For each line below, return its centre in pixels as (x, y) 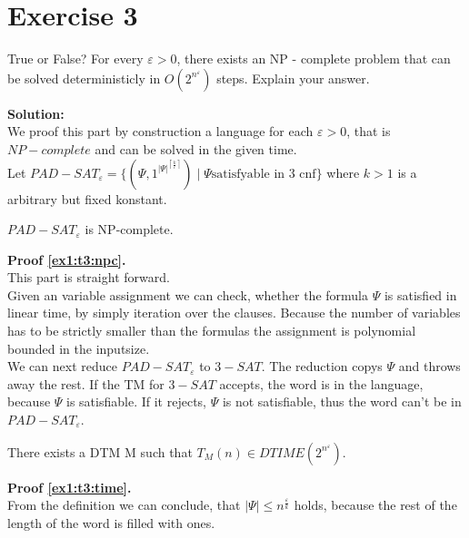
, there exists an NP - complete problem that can (314, 59)
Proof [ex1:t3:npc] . (67, 259)
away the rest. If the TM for (86, 383)
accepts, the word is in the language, (321, 383)
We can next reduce (62, 366)
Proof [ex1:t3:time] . (70, 487)
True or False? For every (75, 59)
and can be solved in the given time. (196, 148)
